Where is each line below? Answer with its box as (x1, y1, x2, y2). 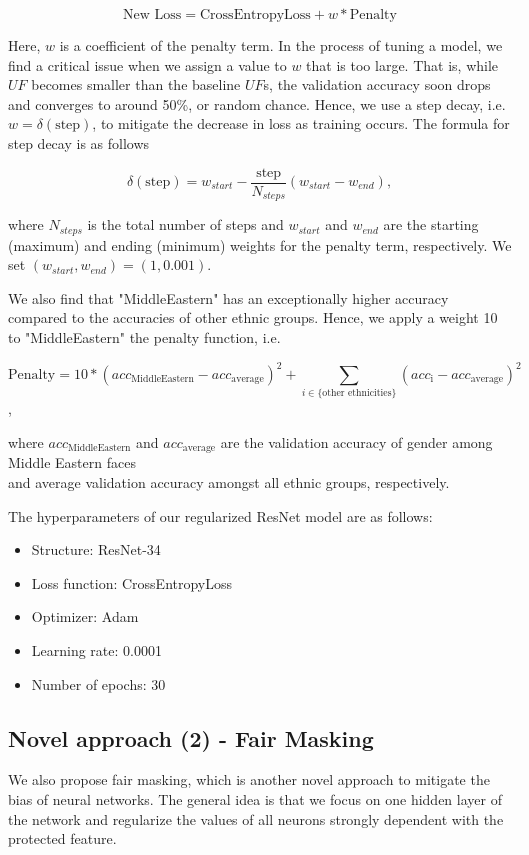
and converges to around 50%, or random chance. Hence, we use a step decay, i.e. (8, 93, 506, 114)
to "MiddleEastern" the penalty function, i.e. (8, 326, 281, 347)
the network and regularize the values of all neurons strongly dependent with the (8, 808, 504, 829)
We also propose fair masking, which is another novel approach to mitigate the (8, 769, 490, 790)
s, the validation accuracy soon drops (263, 74, 491, 95)
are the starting (383, 214, 479, 235)
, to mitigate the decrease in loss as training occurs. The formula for (92, 113, 510, 134)
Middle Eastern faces (8, 452, 136, 473)
